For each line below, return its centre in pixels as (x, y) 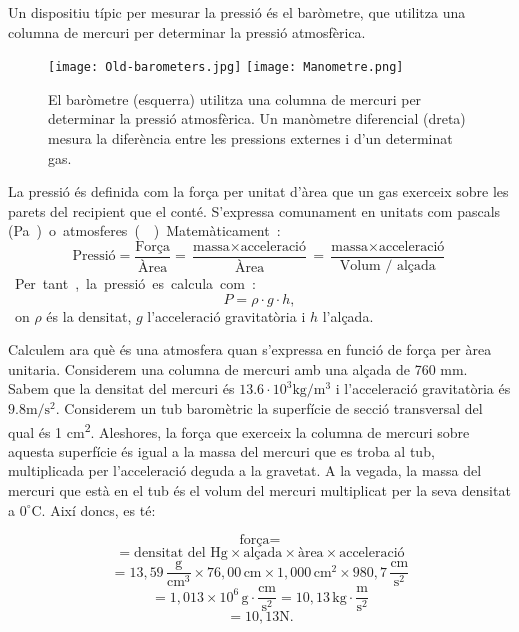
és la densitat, (89, 315)
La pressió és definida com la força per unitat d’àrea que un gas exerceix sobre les (258, 191)
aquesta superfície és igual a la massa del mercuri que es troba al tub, (221, 450)
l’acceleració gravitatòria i (226, 315)
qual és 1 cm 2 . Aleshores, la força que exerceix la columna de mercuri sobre (239, 430)
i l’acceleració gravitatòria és (423, 388)
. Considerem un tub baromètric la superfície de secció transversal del (269, 408)
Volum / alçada (387, 266)
